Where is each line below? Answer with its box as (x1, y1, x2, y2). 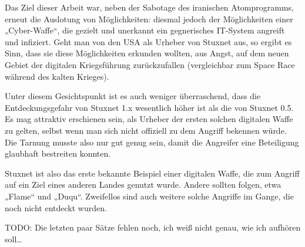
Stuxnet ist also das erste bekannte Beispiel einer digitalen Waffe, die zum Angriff (5, 167, 300, 179)
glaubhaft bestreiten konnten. (5, 147, 111, 160)
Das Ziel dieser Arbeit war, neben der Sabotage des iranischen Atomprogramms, (5, 1, 294, 13)
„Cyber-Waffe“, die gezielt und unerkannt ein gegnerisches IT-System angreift (5, 24, 285, 36)
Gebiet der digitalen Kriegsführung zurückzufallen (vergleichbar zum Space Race (5, 58, 295, 70)
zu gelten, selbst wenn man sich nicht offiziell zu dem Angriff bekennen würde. (5, 124, 287, 136)
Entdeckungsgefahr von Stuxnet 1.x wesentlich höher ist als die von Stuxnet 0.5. (5, 101, 294, 113)
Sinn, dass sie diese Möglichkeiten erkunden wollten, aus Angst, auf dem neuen (5, 47, 289, 59)
